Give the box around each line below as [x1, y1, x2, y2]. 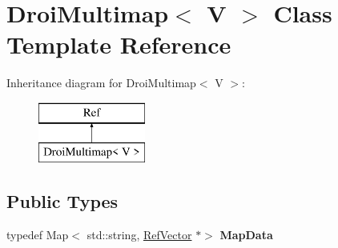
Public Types [6, 189, 119, 214]
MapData [219, 226, 273, 243]
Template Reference [6, 28, 231, 61]
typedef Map [6, 226, 69, 243]
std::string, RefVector [87, 226, 192, 243]
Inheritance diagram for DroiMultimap [6, 74, 196, 91]
